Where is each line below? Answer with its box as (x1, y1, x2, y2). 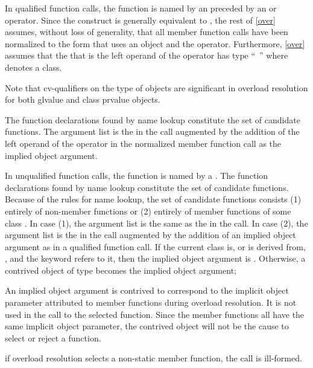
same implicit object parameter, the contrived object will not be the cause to (5, 320, 289, 332)
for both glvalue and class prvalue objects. (5, 93, 160, 106)
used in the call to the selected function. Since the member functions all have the (5, 308, 305, 320)
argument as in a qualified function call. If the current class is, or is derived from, (5, 240, 306, 253)
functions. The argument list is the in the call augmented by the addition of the (5, 125, 300, 138)
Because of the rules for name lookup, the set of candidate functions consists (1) (5, 193, 302, 205)
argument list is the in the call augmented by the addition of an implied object (5, 228, 296, 241)
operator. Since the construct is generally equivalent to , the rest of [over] (5, 13, 276, 26)
